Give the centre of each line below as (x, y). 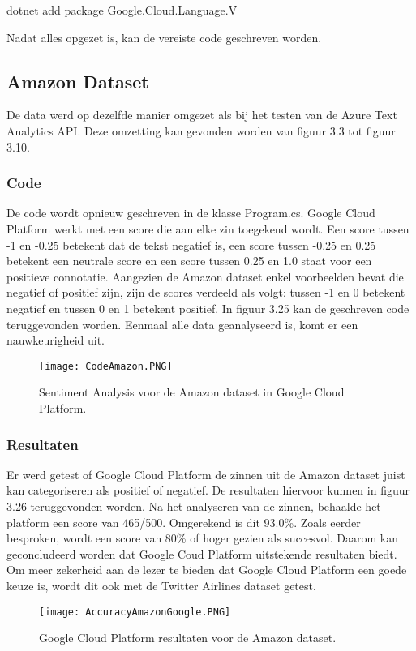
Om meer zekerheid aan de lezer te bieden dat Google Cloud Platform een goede (207, 570)
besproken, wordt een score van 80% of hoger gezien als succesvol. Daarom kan (202, 538)
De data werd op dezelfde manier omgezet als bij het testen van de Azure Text (202, 115)
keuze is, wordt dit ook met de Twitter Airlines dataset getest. (161, 585)
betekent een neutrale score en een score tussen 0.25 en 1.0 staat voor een (189, 261)
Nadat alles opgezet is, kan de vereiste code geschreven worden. (164, 37)
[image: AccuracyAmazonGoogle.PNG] (135, 612)
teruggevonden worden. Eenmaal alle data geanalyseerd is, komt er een (182, 324)
